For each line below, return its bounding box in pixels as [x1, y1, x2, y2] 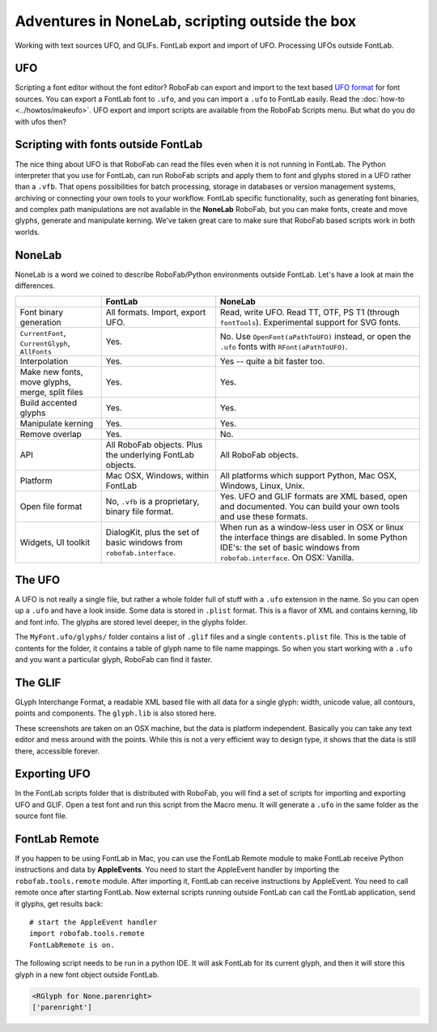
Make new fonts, [19, 366, 84, 377]
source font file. [15, 811, 68, 821]
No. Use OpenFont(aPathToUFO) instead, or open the [219, 331, 412, 342]
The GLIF [15, 676, 62, 690]
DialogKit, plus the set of [105, 526, 200, 537]
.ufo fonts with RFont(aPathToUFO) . [219, 341, 348, 352]
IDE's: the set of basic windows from [219, 541, 360, 553]
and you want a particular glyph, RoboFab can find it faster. [15, 655, 213, 665]
